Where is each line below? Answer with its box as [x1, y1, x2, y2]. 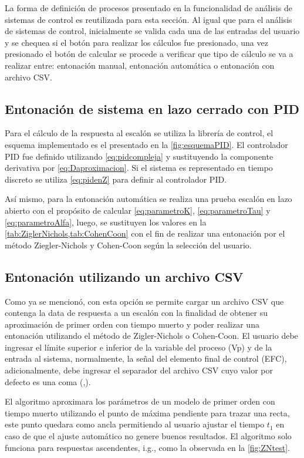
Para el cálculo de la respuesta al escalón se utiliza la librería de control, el [5, 127, 273, 139]
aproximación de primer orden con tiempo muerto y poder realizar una [5, 318, 259, 330]
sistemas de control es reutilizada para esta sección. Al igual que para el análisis [5, 13, 292, 25]
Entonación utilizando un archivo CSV [5, 267, 244, 285]
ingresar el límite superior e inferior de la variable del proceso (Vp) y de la [5, 341, 272, 353]
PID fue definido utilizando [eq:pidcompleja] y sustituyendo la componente [5, 150, 273, 162]
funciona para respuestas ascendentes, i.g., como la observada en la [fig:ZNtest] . [5, 441, 290, 453]
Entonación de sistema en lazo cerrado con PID [5, 99, 300, 117]
